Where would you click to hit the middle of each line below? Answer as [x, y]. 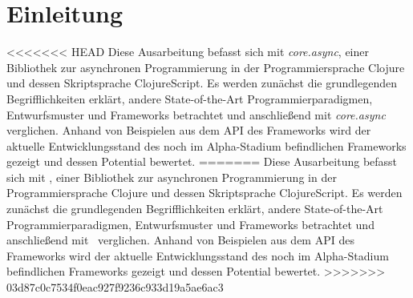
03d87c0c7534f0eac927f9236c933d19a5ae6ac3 [115, 287]
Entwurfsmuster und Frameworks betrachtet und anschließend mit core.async [196, 114]
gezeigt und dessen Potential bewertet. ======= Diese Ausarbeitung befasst [202, 161]
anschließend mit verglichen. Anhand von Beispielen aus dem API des [180, 240]
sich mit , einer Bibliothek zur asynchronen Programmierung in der [172, 177]
